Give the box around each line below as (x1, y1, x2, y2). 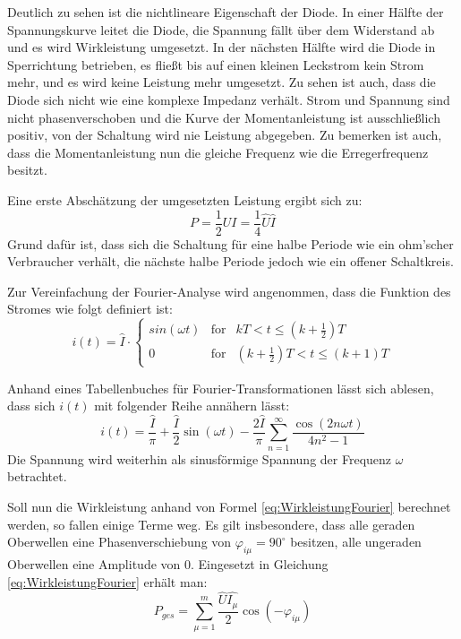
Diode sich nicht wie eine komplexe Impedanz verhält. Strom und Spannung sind (7, 90, 450, 108)
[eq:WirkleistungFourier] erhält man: (7, 572, 208, 591)
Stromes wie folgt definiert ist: (7, 299, 173, 318)
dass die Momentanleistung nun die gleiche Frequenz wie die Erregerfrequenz (7, 142, 429, 161)
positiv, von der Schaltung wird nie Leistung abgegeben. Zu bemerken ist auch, (7, 125, 442, 144)
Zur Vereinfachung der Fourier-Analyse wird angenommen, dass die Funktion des (7, 281, 451, 300)
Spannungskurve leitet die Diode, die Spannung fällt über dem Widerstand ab (7, 20, 435, 39)
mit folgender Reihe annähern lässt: (94, 396, 290, 415)
